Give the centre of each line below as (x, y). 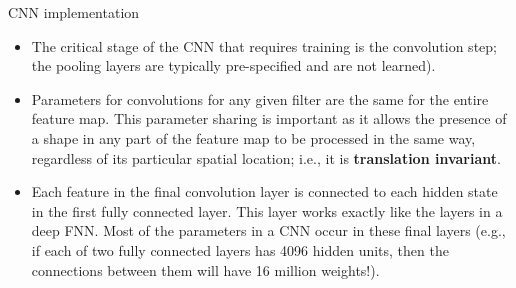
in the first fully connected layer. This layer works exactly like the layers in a (267, 210)
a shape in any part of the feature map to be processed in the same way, (253, 137)
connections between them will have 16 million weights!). (205, 269)
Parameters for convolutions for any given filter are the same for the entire (260, 98)
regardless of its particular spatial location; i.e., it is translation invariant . (266, 157)
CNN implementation (74, 12)
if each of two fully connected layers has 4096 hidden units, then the (240, 249)
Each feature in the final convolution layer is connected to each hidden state (264, 191)
